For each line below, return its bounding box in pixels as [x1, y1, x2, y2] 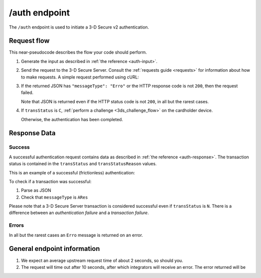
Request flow [9, 37, 50, 45]
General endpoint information [9, 245, 100, 253]
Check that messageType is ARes [21, 194, 88, 200]
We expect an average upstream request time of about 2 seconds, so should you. [21, 257, 183, 263]
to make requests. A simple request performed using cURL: [21, 74, 139, 80]
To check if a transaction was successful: [9, 178, 92, 184]
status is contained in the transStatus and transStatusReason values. [9, 161, 157, 167]
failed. [21, 90, 34, 95]
